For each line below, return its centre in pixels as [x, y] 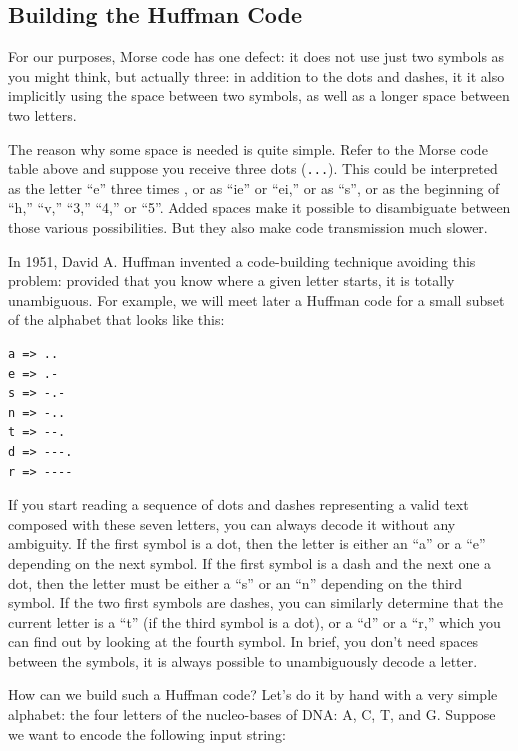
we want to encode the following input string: [147, 733]
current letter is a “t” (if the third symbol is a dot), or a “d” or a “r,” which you [254, 621]
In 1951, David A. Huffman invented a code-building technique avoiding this [242, 260]
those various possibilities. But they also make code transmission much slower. [248, 227]
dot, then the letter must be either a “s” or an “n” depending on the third [235, 582]
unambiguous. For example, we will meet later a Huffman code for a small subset [256, 299]
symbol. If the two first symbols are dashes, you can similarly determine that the [255, 602]
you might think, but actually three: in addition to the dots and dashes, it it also [256, 75]
